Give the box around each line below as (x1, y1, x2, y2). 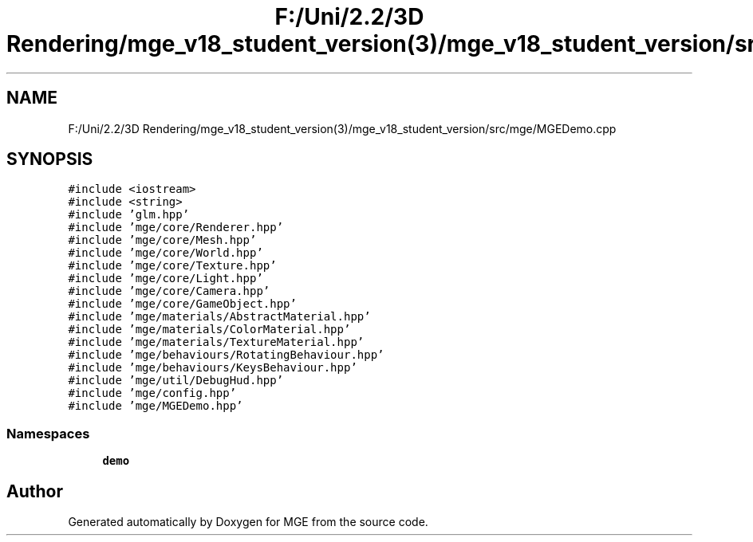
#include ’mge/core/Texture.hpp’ (68, 259, 277, 273)
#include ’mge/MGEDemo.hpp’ (68, 399, 243, 413)
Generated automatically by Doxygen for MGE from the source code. (68, 515, 428, 529)
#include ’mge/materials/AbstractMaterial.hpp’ (68, 310, 371, 324)
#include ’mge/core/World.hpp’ (68, 246, 263, 260)
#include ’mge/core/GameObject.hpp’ (68, 297, 297, 311)
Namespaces (6, 425, 90, 442)
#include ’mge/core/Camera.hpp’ (68, 285, 270, 298)
